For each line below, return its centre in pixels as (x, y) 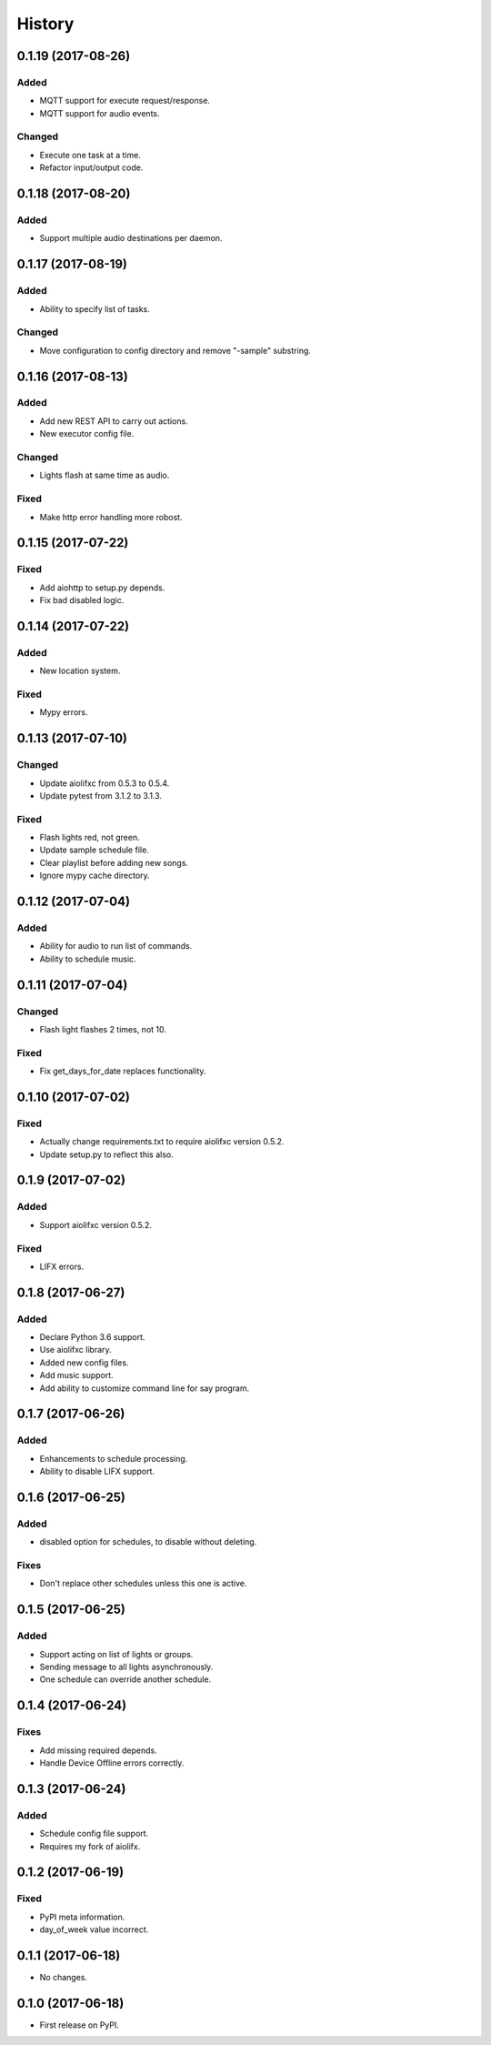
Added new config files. (84, 1362)
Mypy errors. (64, 712)
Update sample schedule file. (94, 850)
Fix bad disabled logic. (82, 600)
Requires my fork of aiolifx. (90, 1846)
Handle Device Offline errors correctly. (112, 1763)
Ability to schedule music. (88, 959)
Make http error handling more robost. (111, 517)
